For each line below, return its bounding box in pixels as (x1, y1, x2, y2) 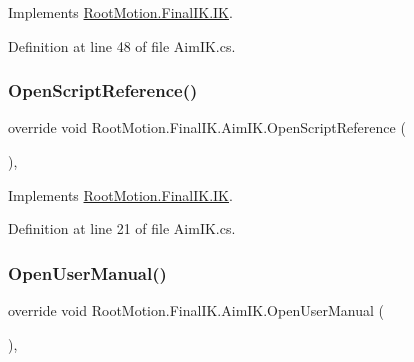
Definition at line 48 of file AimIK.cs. (8, 35, 236, 56)
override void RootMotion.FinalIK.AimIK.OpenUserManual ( (8, 300, 384, 320)
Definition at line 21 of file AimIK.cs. (8, 218, 236, 239)
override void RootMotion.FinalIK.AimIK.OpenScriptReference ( (8, 117, 406, 138)
